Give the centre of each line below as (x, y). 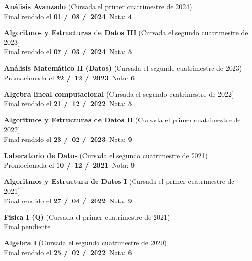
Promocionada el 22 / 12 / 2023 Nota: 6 (69, 77)
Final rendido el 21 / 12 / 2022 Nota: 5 (68, 103)
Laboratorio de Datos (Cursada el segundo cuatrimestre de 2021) (106, 155)
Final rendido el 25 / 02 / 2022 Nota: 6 (68, 252)
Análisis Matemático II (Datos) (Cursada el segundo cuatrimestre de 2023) (123, 68)
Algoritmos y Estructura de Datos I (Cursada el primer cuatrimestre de (119, 181)
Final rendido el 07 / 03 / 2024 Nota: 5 (68, 51)
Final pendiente (27, 226)
